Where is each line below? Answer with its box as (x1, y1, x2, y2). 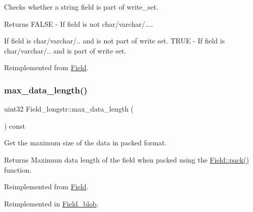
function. (4, 164, 32, 175)
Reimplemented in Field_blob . (4, 198, 99, 208)
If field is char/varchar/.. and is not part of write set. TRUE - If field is (4, 35, 225, 46)
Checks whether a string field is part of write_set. (4, 2, 159, 12)
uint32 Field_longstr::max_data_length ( (4, 103, 134, 114)
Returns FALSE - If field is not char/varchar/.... (4, 18, 153, 29)
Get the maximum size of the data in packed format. (4, 137, 167, 148)
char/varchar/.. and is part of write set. (4, 45, 126, 56)
